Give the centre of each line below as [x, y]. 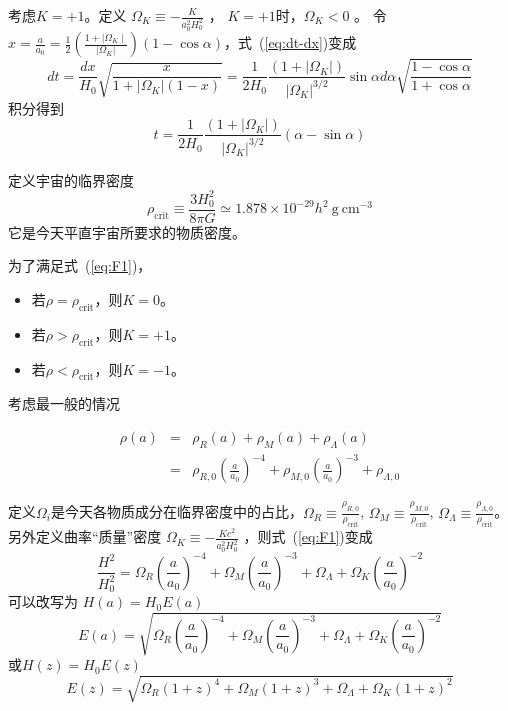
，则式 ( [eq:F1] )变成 [308, 536]
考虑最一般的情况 [64, 403]
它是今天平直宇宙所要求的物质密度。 [127, 231]
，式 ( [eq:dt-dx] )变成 [290, 42]
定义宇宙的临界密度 [71, 179]
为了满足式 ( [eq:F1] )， [80, 265]
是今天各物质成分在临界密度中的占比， [176, 511]
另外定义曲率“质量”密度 [85, 536]
